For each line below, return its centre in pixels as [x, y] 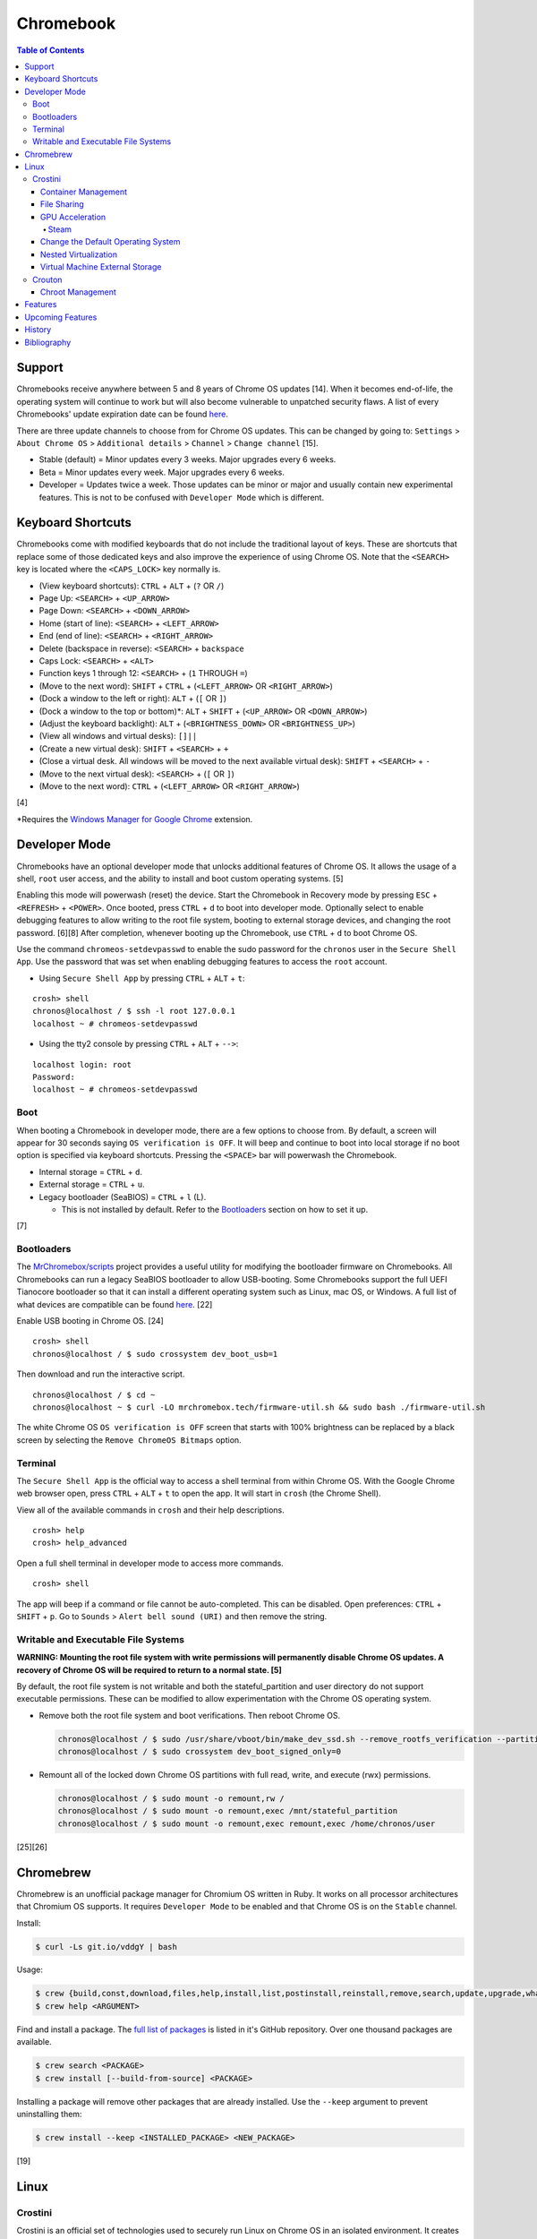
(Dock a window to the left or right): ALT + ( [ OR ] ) [133, 699]
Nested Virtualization [79, 254]
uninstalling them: [49, 2114]
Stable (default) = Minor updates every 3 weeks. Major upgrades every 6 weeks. [188, 459]
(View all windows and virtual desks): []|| [118, 736]
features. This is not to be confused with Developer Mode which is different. [182, 497]
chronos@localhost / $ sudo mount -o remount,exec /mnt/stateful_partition [228, 1811]
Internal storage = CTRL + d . [91, 1171]
